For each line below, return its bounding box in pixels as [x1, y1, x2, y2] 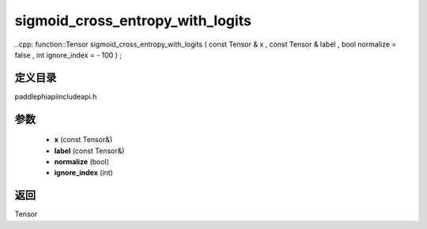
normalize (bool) [54, 157, 110, 167]
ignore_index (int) [54, 168, 114, 178]
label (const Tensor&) [54, 146, 125, 156]
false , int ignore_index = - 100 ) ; [14, 50, 123, 59]
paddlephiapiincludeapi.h [14, 92, 97, 101]
